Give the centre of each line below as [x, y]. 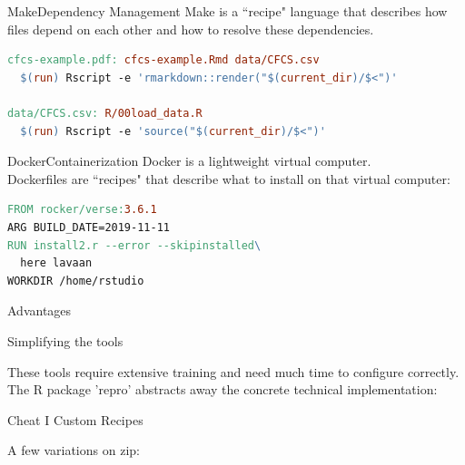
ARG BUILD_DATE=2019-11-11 [89, 227]
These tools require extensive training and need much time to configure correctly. [233, 371]
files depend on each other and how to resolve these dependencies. [191, 29]
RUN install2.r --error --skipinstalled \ [134, 245]
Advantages [40, 310]
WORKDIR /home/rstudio [76, 281]
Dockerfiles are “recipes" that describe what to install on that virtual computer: [229, 178]
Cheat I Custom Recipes [75, 419]
